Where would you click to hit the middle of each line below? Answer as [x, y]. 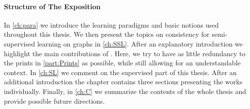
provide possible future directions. [54, 101]
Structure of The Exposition [52, 6]
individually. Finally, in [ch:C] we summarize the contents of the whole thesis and [125, 91]
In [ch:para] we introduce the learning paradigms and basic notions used [111, 24]
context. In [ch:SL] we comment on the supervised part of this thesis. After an [120, 72]
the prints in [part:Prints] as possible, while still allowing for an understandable [122, 63]
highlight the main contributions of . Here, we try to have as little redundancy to [125, 53]
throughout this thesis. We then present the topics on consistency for [107, 34]
